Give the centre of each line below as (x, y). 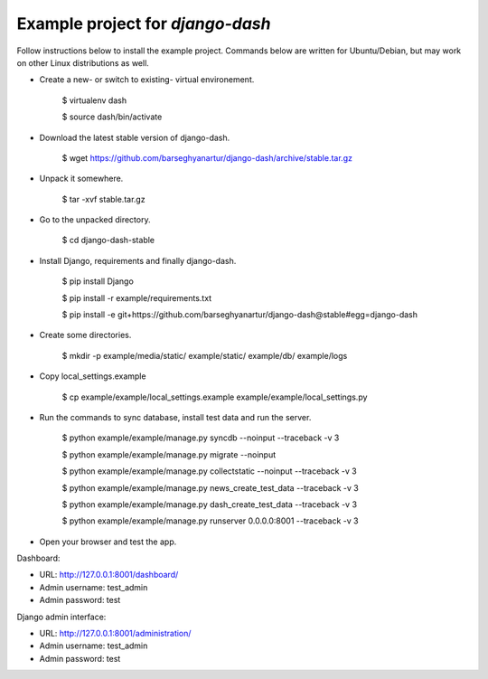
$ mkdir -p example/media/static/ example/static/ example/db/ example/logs (205, 355)
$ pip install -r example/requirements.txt (137, 297)
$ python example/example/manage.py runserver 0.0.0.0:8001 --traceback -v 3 (210, 521)
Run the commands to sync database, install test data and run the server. (175, 417)
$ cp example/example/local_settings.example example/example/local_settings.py (215, 397)
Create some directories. (85, 335)
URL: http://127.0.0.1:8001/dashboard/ (109, 575)
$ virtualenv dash (94, 100)
